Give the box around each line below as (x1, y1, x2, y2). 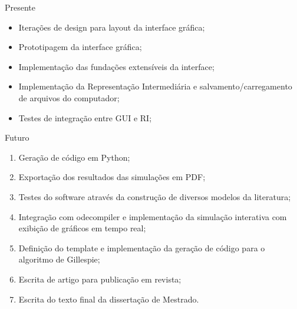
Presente (5, 1, 36, 13)
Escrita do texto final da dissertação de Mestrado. (18, 293, 199, 305)
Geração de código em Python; (18, 151, 130, 163)
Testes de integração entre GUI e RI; (18, 111, 152, 124)
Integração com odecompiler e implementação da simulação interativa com (18, 210, 287, 222)
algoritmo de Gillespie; (18, 253, 100, 265)
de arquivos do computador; (18, 91, 120, 104)
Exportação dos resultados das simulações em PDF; (18, 171, 206, 183)
